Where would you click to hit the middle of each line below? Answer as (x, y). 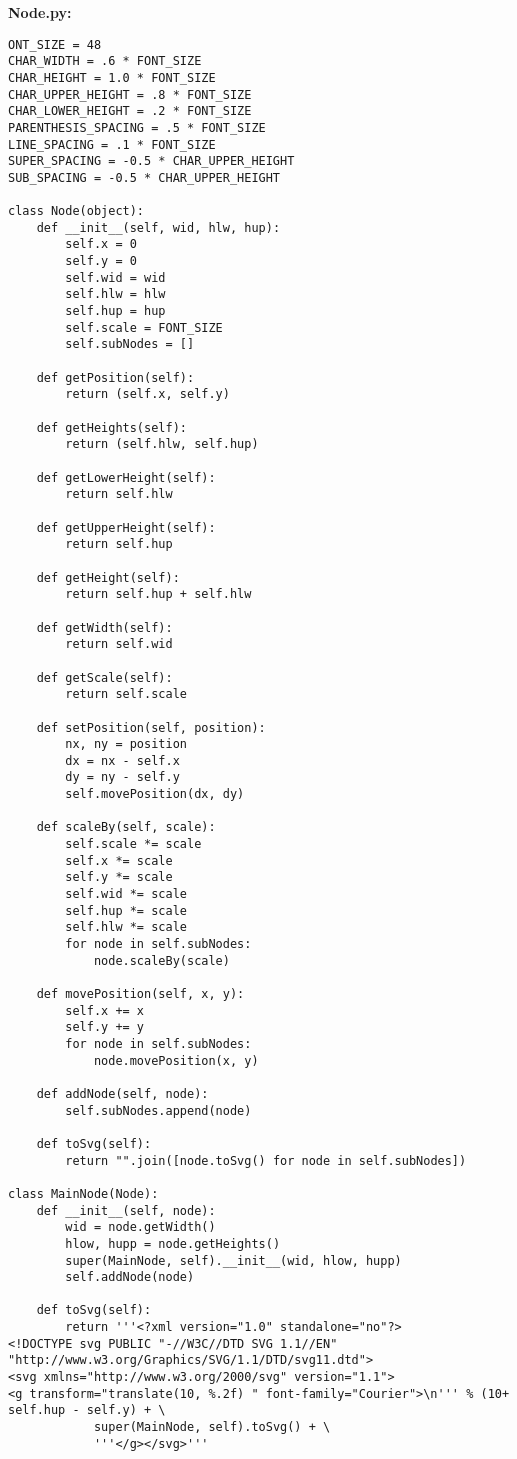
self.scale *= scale (133, 844)
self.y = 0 (101, 261)
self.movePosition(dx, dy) (155, 794)
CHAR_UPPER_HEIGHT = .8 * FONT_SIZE (130, 94)
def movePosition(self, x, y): (140, 994)
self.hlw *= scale (126, 927)
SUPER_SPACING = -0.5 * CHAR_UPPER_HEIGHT (151, 161)
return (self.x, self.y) (147, 394)
